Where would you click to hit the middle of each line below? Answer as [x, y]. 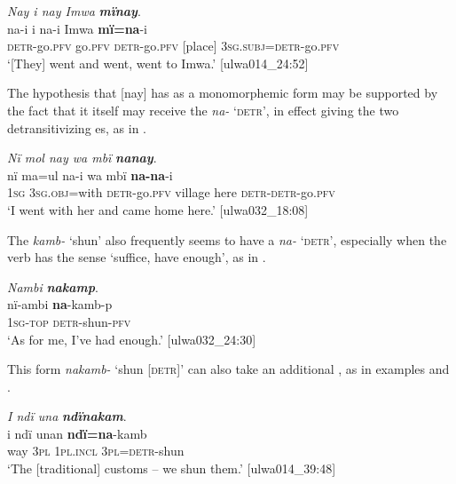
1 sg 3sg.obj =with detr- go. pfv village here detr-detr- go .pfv [171, 192]
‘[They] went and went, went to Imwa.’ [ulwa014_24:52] [158, 63]
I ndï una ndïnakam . [67, 416]
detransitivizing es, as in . [77, 127]
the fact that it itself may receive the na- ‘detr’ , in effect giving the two [203, 110]
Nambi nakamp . [53, 286]
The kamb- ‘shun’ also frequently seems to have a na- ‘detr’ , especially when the [227, 239]
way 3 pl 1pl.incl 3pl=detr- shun [96, 451]
